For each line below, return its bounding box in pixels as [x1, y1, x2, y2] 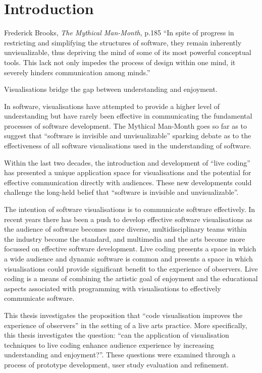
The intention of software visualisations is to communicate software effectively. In [4, 204, 255, 215]
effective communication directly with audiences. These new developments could [4, 177, 252, 187]
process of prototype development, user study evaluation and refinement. [4, 359, 229, 369]
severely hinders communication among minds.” [4, 67, 150, 77]
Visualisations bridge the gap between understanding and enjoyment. [4, 84, 218, 94]
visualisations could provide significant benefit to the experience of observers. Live [4, 263, 258, 274]
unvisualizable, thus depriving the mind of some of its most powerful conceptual [4, 47, 251, 58]
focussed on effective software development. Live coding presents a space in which [4, 243, 256, 254]
